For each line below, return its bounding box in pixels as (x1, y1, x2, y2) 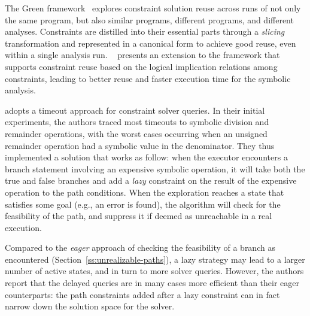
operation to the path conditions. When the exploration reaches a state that (5, 186, 284, 198)
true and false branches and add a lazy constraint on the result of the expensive (5, 174, 297, 187)
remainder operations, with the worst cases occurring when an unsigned (5, 127, 268, 139)
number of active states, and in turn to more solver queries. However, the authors (5, 265, 304, 277)
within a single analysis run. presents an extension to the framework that (5, 48, 280, 61)
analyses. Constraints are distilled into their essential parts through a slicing (5, 25, 285, 38)
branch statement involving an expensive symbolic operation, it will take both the (5, 162, 305, 175)
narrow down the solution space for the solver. (5, 300, 175, 312)
